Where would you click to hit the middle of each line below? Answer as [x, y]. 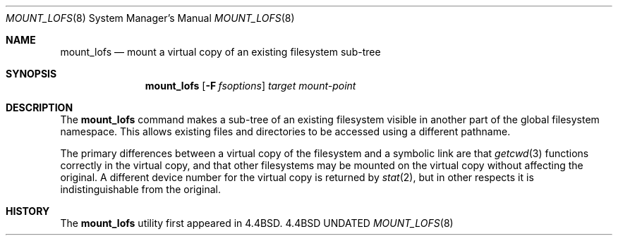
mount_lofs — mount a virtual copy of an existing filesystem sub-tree [220, 52]
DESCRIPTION [40, 107]
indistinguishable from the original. [140, 189]
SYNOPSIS [31, 74]
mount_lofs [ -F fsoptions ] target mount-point [250, 86]
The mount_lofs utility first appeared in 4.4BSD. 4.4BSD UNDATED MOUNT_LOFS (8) [257, 223]
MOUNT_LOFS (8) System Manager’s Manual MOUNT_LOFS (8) [150, 18]
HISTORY [28, 211]
